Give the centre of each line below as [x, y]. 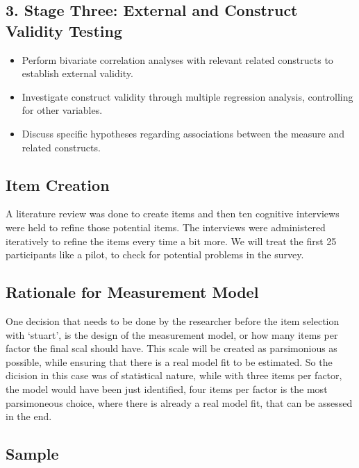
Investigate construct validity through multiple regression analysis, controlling [187, 96]
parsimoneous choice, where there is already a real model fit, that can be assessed [179, 402]
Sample [32, 454]
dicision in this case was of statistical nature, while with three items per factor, [174, 375]
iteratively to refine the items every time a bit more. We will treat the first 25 [171, 241]
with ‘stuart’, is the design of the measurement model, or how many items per [172, 334]
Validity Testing [64, 30]
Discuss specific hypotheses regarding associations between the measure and [183, 133]
